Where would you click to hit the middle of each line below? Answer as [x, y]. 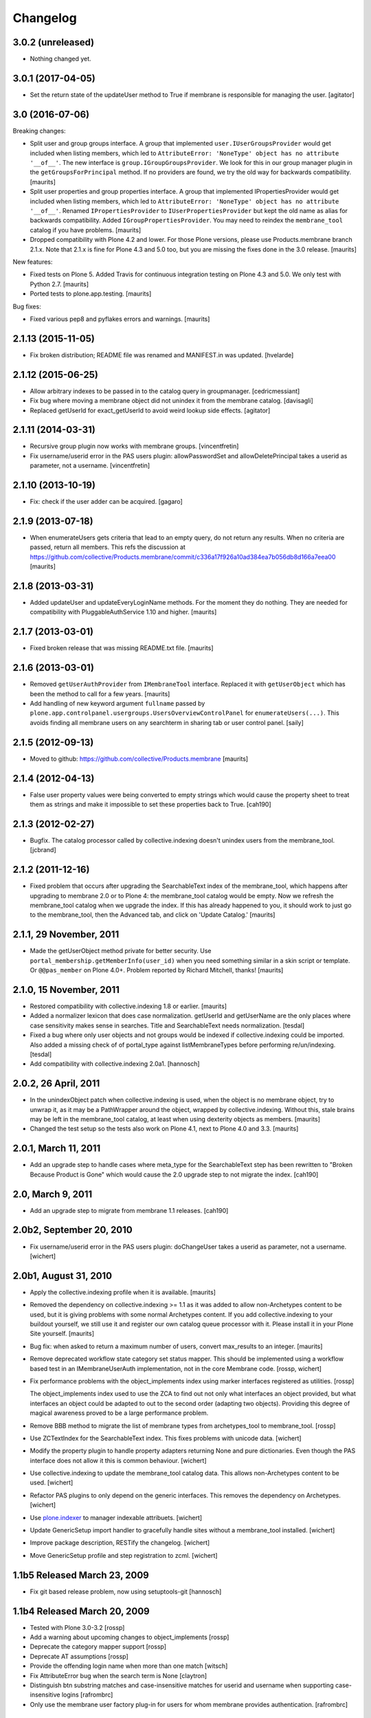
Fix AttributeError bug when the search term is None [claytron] [119, 1675]
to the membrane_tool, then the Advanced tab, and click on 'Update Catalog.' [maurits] [153, 915]
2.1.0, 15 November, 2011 [66, 990]
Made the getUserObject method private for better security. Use [121, 951]
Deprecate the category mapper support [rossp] [98, 1647]
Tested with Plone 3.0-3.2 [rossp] [77, 1627]
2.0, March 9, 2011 [53, 1194]
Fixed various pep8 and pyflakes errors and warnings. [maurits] [120, 319]
